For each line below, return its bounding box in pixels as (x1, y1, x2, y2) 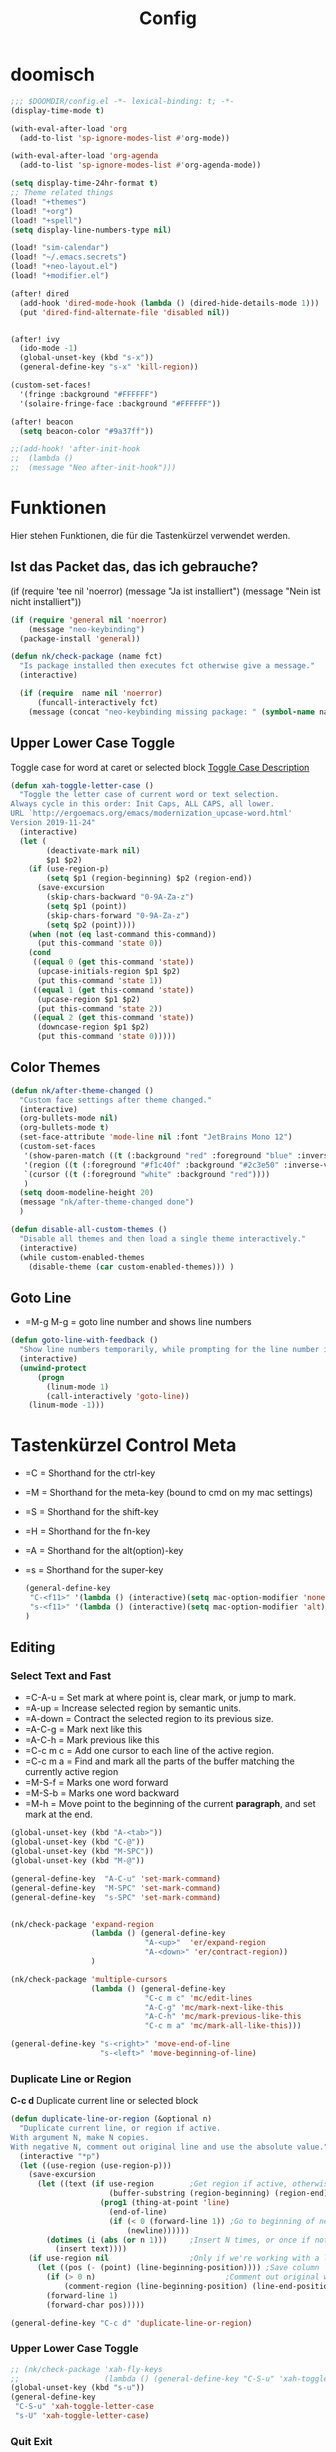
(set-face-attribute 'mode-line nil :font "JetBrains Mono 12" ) (19, 1132, 293, 1142)
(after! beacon (10, 417, 74, 427)
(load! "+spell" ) (10, 215, 83, 226)
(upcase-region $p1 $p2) (36, 994, 141, 1004)
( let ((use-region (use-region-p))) (19, 2160, 172, 2171)
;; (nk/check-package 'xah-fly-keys (10, 2364, 163, 2374)
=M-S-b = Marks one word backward (24, 1787, 180, 1799)
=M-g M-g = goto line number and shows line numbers (24, 1316, 252, 1328)
